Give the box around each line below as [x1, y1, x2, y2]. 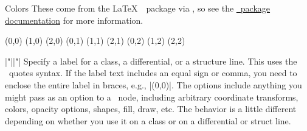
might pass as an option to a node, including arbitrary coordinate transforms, [5, 90, 298, 103]
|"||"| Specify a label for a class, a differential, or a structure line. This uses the [5, 54, 297, 67]
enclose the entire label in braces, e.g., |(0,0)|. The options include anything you [5, 78, 302, 91]
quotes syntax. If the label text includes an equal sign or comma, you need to [9, 66, 297, 79]
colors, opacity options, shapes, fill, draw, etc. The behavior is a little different [5, 102, 297, 115]
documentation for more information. [5, 13, 143, 26]
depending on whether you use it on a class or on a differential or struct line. [5, 114, 291, 127]
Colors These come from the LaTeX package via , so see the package [5, 2, 271, 14]
